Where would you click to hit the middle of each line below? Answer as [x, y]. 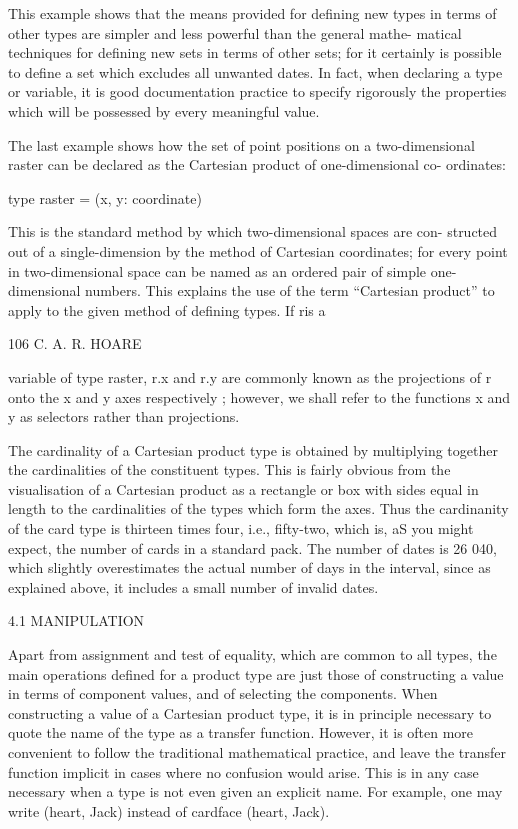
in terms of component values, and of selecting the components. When [223, 693]
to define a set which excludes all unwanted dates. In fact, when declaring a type [255, 71]
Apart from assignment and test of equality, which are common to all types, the [252, 654]
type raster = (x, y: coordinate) [105, 197]
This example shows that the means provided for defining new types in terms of [252, 13]
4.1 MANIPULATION [76, 620]
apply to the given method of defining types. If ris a [167, 309]
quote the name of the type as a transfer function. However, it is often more [241, 732]
